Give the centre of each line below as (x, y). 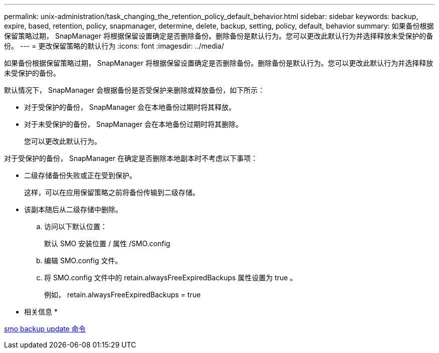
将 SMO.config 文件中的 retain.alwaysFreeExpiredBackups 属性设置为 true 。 (171, 278)
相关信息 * (41, 312)
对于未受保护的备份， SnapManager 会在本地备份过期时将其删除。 (134, 124)
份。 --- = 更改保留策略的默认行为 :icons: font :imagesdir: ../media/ (114, 46)
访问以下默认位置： (76, 226)
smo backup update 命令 (45, 329)
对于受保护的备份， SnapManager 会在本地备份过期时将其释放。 (130, 107)
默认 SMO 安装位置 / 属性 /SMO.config (107, 243)
